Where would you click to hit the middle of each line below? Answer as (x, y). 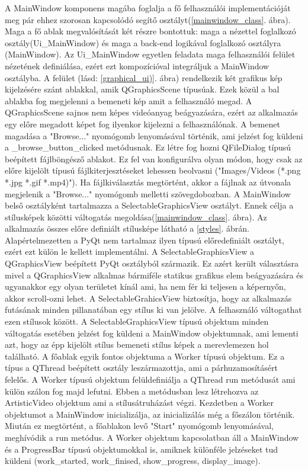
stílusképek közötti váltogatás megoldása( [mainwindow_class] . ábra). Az (136, 217)
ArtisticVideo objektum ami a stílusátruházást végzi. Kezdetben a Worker (139, 403)
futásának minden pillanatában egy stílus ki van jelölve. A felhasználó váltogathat (153, 310)
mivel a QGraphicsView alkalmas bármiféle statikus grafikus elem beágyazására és (154, 275)
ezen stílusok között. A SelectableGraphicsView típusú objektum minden (137, 321)
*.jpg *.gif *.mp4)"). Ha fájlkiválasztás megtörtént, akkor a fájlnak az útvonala (148, 182)
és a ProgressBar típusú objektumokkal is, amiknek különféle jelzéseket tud (142, 449)
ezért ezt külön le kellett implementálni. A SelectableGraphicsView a (129, 251)
